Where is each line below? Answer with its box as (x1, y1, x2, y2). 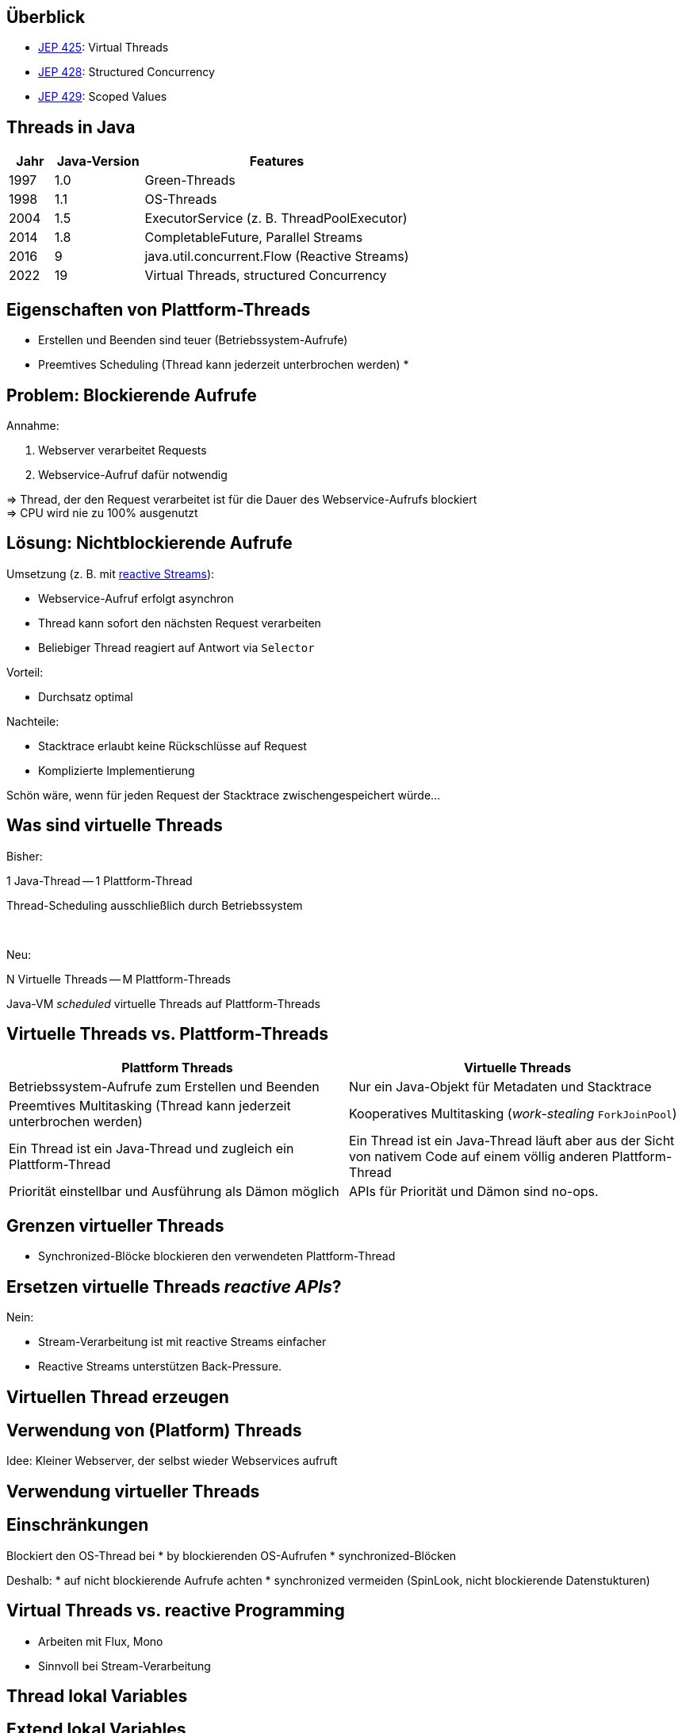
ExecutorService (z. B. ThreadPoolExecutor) (144, 210, 408, 227)
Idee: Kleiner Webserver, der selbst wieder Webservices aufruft (6, 1454, 338, 1468)
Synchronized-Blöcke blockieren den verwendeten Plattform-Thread (38, 1249, 396, 1263)
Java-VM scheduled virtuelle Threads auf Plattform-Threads (6, 996, 320, 1010)
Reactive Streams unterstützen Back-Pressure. (38, 1359, 282, 1374)
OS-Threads (144, 191, 217, 208)
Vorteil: (6, 665, 44, 679)
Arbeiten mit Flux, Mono (38, 1634, 163, 1648)
